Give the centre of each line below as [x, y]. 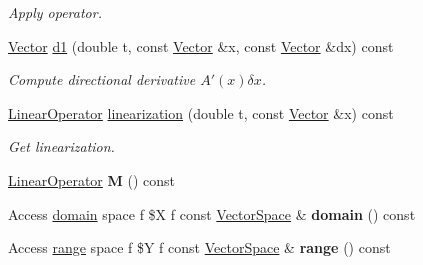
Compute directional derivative [102, 79]
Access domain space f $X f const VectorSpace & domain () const [212, 213]
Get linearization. [61, 146]
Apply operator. [55, 12]
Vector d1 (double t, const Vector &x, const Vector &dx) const [201, 45]
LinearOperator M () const [91, 179]
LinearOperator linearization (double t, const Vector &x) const [201, 112]
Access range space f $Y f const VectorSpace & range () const [199, 247]
